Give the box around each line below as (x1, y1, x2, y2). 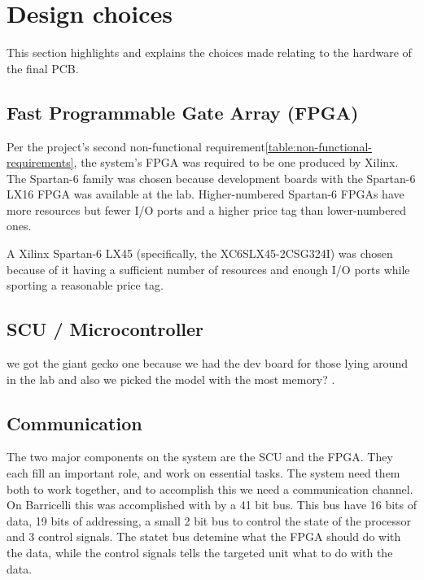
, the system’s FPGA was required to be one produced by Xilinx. (73, 154, 399, 171)
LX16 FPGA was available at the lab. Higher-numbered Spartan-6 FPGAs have (7, 185, 404, 203)
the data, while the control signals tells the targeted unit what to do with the (7, 544, 393, 561)
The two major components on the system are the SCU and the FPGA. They (7, 448, 393, 465)
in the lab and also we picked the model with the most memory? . (7, 370, 335, 387)
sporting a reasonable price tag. (7, 277, 164, 294)
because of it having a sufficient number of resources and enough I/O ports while (7, 260, 410, 277)
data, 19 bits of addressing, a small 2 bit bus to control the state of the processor (7, 512, 411, 529)
